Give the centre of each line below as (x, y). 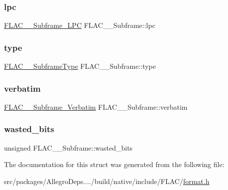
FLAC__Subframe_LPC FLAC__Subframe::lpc (80, 25)
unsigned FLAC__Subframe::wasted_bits (68, 147)
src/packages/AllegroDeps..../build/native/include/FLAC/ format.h (107, 181)
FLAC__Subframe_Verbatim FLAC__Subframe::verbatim (96, 106)
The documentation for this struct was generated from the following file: (114, 164)
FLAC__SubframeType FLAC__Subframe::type (80, 66)
